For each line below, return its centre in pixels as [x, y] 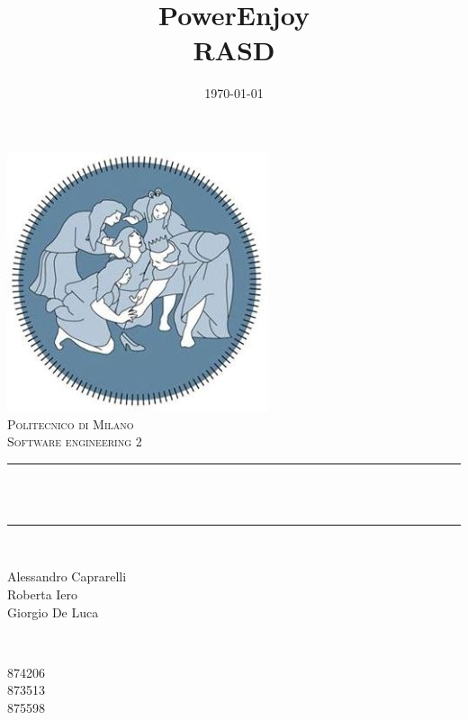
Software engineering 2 [75, 441]
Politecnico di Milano [71, 423]
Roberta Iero [43, 594]
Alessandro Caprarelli [67, 576]
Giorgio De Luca [53, 612]
